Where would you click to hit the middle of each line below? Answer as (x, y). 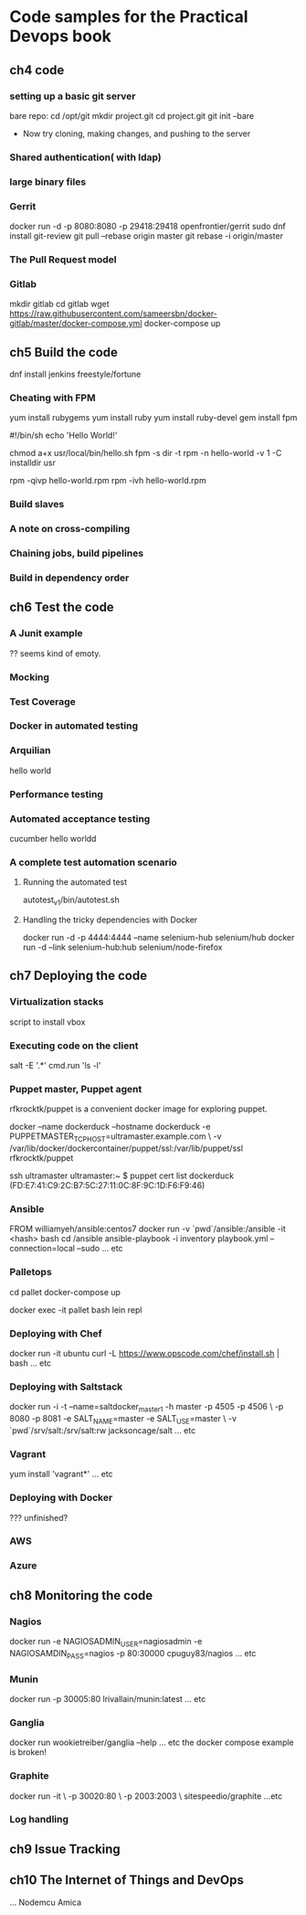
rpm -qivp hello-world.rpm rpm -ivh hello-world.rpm (108, 481)
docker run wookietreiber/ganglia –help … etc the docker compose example (152, 1742)
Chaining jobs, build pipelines (77, 553)
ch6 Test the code (62, 607)
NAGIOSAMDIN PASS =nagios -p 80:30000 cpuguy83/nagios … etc (133, 1654)
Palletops (31, 1272)
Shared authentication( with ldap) (85, 157)
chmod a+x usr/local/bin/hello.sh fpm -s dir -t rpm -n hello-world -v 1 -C (146, 453)
